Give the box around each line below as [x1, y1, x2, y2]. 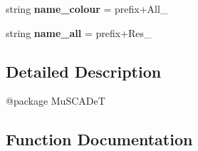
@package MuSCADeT [6, 93, 105, 108]
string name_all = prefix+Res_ [6, 25, 152, 40]
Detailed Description [6, 60, 162, 82]
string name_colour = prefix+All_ [6, 1, 168, 16]
